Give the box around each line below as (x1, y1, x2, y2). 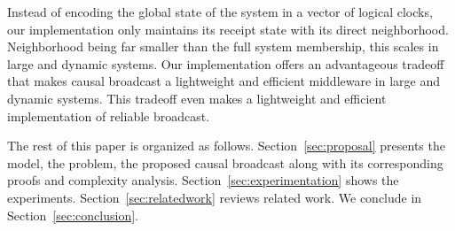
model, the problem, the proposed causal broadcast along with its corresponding (7, 153, 443, 172)
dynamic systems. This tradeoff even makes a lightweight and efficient (7, 89, 387, 107)
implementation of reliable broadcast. (7, 106, 210, 125)
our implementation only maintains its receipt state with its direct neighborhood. (7, 19, 449, 38)
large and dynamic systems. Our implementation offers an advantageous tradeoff (7, 54, 444, 73)
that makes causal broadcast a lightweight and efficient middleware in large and (7, 72, 440, 90)
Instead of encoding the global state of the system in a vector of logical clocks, (7, 3, 433, 20)
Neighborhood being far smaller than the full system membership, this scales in (7, 37, 439, 56)
